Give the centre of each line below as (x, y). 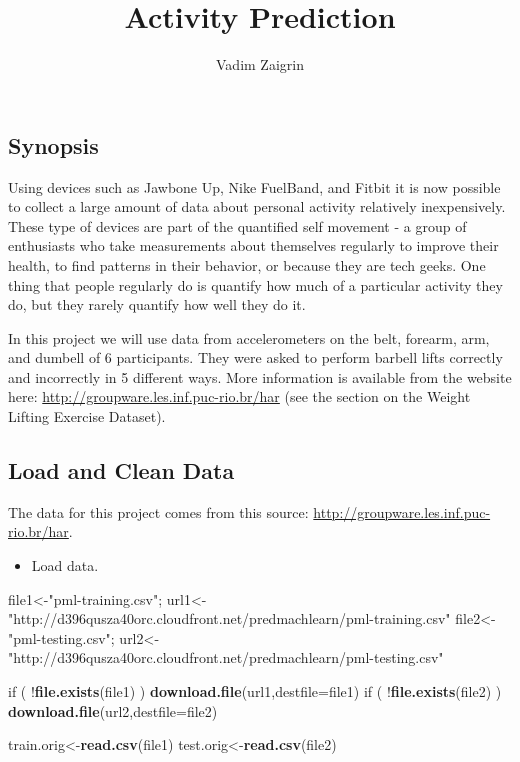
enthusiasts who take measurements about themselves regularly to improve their (253, 245)
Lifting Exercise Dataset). (87, 416)
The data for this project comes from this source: (158, 511)
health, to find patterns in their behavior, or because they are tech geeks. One (247, 264)
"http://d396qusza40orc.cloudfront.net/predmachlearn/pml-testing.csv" (226, 657)
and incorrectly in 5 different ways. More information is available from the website (260, 376)
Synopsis (53, 144)
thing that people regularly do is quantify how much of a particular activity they (255, 284)
